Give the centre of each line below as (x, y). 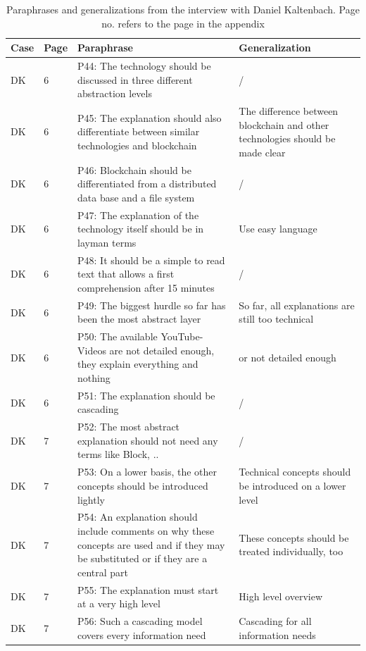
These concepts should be (294, 537)
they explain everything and (138, 364)
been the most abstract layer (139, 319)
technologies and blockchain (137, 145)
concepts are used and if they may (151, 544)
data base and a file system (136, 197)
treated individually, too (291, 551)
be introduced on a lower (292, 485)
